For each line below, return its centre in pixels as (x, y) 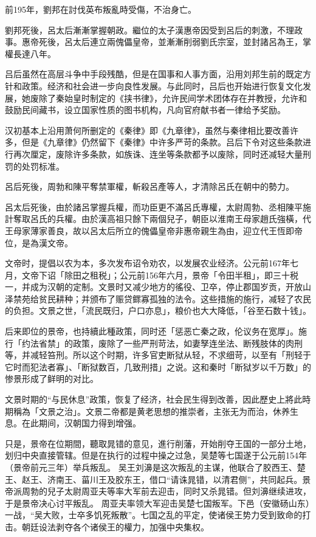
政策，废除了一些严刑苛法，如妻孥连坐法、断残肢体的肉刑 (187, 343)
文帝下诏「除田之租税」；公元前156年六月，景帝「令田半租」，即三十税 (160, 275)
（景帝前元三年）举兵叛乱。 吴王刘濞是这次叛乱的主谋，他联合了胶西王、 (151, 467)
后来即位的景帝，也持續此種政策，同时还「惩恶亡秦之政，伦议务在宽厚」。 (152, 331)
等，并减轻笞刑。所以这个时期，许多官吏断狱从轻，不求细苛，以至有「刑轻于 (158, 355)
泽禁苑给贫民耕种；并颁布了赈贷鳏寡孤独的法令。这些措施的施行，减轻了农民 (158, 298)
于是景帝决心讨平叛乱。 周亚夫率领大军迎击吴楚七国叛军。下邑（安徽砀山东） (157, 503)
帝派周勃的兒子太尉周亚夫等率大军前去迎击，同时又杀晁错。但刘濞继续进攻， (158, 491)
